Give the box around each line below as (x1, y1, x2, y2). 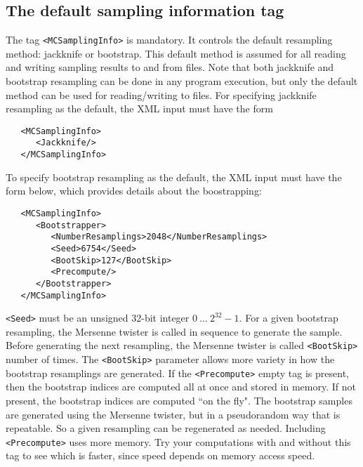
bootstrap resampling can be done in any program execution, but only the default (6, 74, 358, 88)
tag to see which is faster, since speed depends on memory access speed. (6, 448, 315, 463)
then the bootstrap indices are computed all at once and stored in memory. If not (6, 379, 356, 394)
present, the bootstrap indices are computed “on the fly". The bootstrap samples (6, 393, 352, 408)
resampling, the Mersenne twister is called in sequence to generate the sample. (6, 324, 343, 338)
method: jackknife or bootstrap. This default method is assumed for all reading (6, 46, 346, 60)
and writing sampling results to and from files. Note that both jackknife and (6, 60, 334, 74)
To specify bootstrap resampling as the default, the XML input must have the (6, 169, 342, 184)
